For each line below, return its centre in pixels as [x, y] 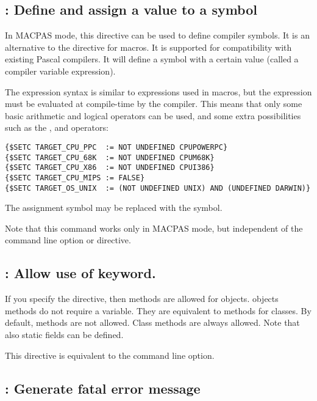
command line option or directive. [68, 240]
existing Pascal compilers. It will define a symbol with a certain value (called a [152, 59]
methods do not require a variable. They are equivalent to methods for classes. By [158, 310]
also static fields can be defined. [64, 334]
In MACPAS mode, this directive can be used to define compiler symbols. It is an [157, 35]
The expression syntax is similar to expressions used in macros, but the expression [158, 91]
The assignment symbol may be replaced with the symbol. [114, 208]
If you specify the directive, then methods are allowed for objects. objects [142, 299]
